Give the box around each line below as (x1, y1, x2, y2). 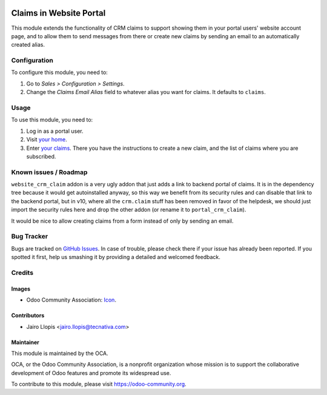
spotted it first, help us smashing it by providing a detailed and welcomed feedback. (11, 254, 220, 261)
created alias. (11, 41, 45, 49)
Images (11, 285, 30, 292)
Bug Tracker (11, 232, 48, 241)
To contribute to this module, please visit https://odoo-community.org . (11, 380, 187, 388)
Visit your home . (26, 136, 67, 143)
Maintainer (11, 339, 39, 346)
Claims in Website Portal (11, 8, 106, 18)
